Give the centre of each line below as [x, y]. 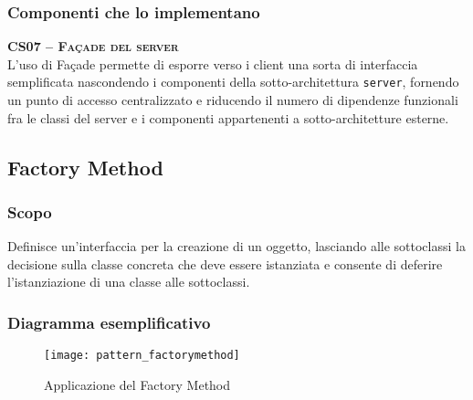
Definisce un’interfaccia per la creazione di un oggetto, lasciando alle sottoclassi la [236, 246]
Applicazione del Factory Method [137, 384]
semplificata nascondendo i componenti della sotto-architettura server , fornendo [233, 82]
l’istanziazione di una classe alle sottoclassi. [129, 282]
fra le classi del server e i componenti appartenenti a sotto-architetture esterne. [228, 117]
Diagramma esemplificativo [109, 322]
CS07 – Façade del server [93, 46]
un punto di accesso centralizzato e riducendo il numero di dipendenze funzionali [233, 100]
